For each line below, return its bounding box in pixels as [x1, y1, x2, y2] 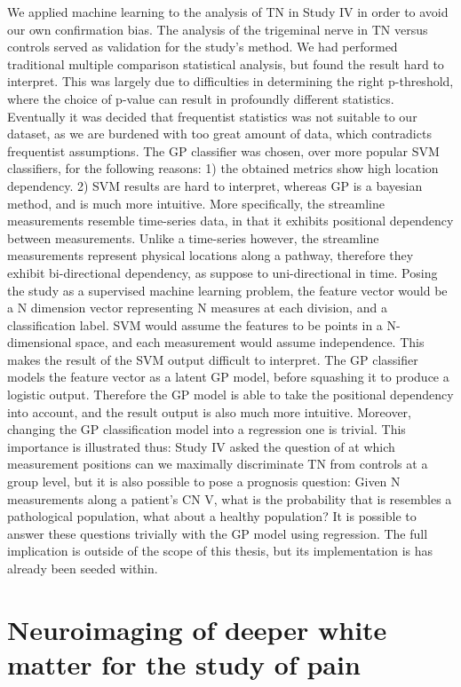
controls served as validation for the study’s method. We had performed [7, 37, 398, 56]
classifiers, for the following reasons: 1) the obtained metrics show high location [7, 159, 439, 178]
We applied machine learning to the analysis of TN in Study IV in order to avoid [7, 3, 449, 20]
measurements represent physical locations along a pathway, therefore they [7, 246, 414, 265]
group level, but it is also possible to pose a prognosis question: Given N [7, 472, 401, 491]
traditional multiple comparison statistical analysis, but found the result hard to [7, 54, 444, 73]
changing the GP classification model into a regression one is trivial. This [7, 420, 406, 438]
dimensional [7, 333, 72, 351]
